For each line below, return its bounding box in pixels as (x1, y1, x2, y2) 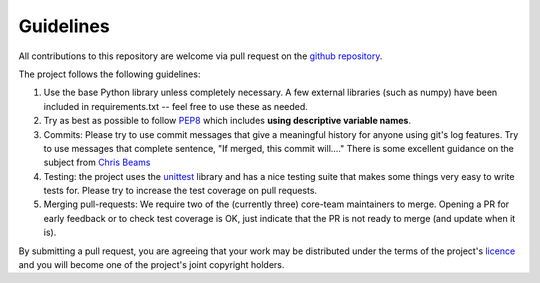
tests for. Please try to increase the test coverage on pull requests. (43, 185, 318, 197)
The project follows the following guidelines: (18, 68, 201, 80)
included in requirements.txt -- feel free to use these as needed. (43, 100, 309, 112)
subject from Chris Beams (43, 156, 151, 169)
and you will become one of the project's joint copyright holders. (18, 259, 285, 271)
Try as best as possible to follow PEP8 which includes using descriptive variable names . (43, 115, 412, 127)
